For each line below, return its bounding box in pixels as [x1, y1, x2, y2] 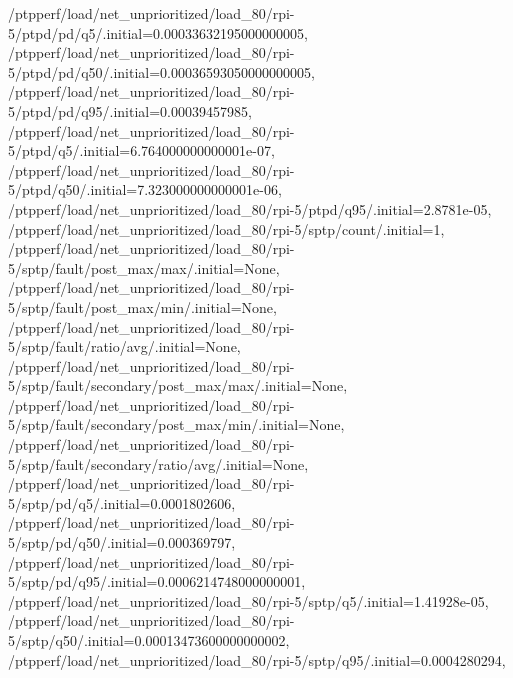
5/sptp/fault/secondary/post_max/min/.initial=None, [8, 414, 345, 435]
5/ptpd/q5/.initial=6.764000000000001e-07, [8, 140, 275, 161]
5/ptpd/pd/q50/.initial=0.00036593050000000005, [8, 61, 315, 82]
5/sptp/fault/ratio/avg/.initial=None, [8, 336, 241, 357]
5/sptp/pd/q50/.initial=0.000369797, [8, 532, 236, 553]
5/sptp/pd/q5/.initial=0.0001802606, [8, 492, 236, 513]
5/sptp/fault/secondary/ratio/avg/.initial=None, [8, 453, 309, 474]
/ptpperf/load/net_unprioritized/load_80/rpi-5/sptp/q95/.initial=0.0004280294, [8, 649, 506, 670]
